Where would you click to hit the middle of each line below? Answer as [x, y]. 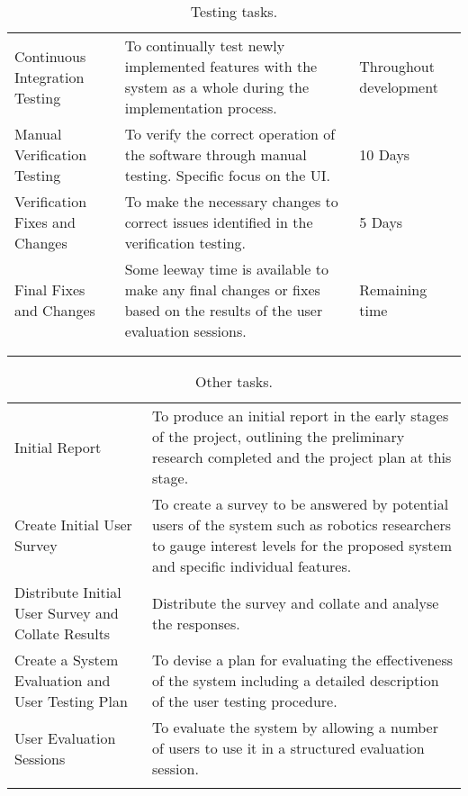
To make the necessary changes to [231, 201]
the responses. [196, 623]
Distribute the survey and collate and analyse [296, 602]
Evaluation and [63, 680]
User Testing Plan [71, 701]
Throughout [397, 66]
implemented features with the [221, 66]
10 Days [385, 154]
